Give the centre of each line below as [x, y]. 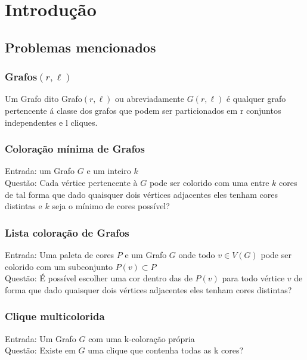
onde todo [197, 254]
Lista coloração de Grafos [67, 232]
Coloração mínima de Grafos [75, 149]
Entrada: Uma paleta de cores [60, 254]
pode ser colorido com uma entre [209, 182]
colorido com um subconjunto [59, 266]
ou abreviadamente [150, 99]
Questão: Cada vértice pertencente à [71, 182]
